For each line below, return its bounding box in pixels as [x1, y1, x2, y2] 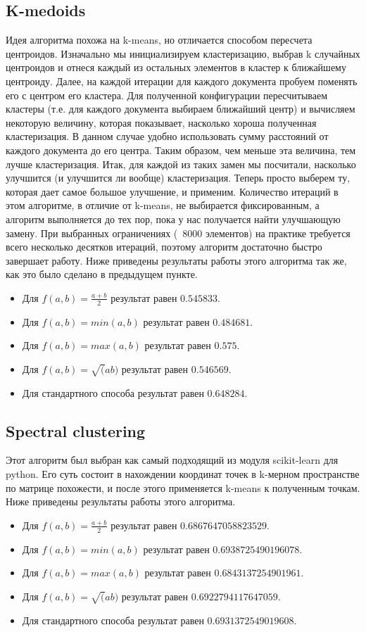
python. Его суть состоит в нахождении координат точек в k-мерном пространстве [6, 467, 360, 481]
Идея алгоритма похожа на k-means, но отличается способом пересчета [6, 32, 313, 47]
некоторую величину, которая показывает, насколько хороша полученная [6, 115, 317, 129]
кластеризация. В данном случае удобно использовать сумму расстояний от [6, 129, 329, 144]
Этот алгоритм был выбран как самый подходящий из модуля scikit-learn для [6, 453, 339, 467]
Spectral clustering [6, 419, 146, 441]
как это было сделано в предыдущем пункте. [6, 267, 198, 282]
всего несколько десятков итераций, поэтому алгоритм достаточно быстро [6, 239, 322, 254]
